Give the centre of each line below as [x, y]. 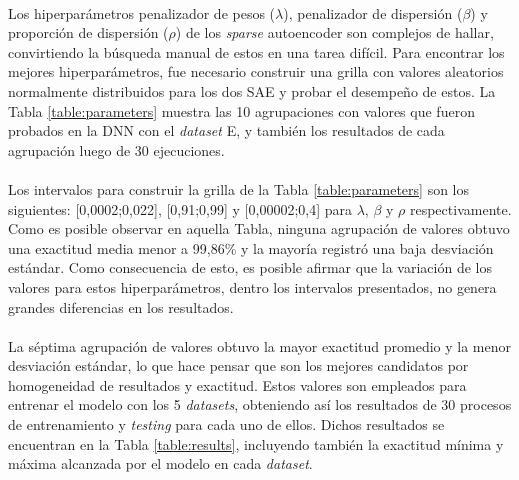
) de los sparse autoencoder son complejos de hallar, [334, 32]
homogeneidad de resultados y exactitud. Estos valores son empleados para [237, 384]
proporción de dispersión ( [88, 32]
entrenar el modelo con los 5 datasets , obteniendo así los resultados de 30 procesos [260, 404]
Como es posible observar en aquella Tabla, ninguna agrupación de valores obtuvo [259, 228]
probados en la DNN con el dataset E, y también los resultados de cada [226, 130]
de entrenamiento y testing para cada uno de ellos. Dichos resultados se [226, 424]
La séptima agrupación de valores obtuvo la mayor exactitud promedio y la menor [259, 345]
